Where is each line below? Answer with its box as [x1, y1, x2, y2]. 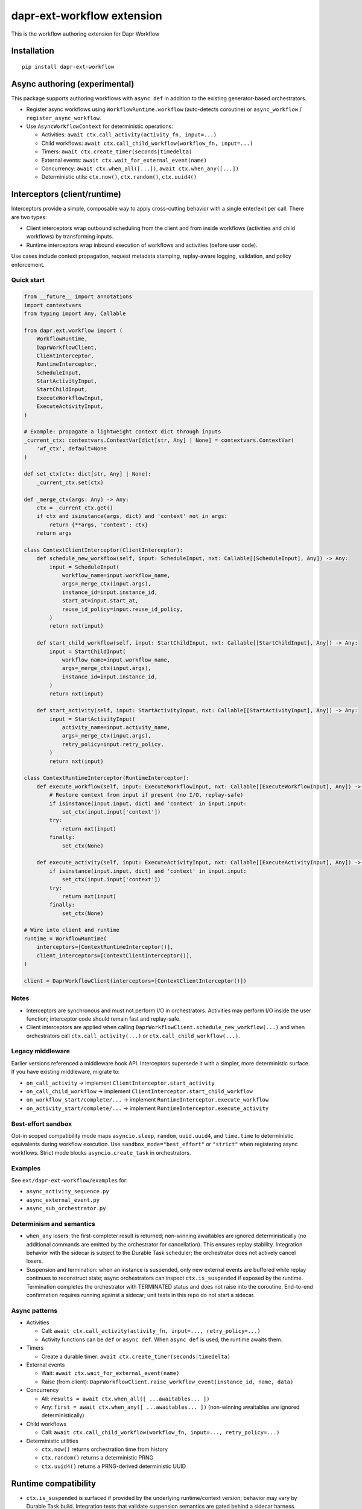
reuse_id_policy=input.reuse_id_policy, [62, 605, 183, 613]
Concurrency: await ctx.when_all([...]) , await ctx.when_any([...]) [41, 165, 240, 172]
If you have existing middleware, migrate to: [11, 1068, 120, 1076]
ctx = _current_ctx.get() [36, 504, 113, 511]
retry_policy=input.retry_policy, [62, 741, 164, 748]
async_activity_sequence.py [26, 1188, 110, 1195]
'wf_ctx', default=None [36, 445, 107, 452]
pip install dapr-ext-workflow [22, 63, 115, 70]
